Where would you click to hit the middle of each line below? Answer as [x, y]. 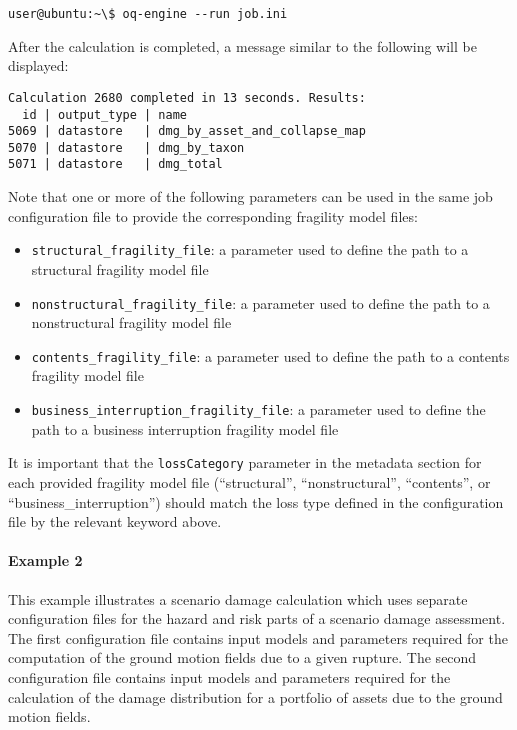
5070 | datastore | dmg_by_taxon [126, 147]
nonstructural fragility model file [131, 322]
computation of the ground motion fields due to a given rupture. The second [242, 657]
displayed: [38, 65]
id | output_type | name [104, 114]
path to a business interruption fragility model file [185, 428]
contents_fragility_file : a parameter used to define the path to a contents [270, 355]
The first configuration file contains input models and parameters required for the [258, 637]
